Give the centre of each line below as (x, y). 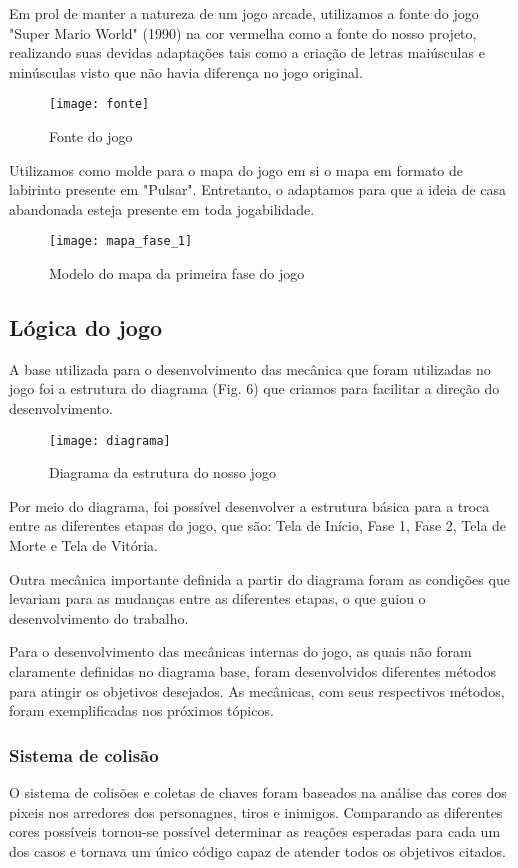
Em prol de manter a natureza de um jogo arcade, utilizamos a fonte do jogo (244, 13)
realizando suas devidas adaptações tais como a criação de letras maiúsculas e (247, 52)
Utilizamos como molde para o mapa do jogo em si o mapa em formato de (236, 169)
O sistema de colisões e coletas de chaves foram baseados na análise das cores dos (258, 792)
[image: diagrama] (110, 440)
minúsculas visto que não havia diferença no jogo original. (186, 71)
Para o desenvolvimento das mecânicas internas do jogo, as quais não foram (240, 651)
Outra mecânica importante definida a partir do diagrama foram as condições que (259, 578)
